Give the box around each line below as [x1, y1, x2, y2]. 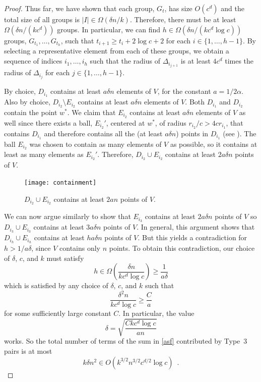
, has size [164, 3, 192, 13]
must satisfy [46, 252, 84, 263]
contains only [59, 242, 101, 253]
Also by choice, [4, 96, 50, 107]
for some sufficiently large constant [4, 308, 111, 318]
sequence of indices [4, 56, 62, 66]
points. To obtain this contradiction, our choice [109, 242, 255, 253]
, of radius [155, 117, 186, 128]
